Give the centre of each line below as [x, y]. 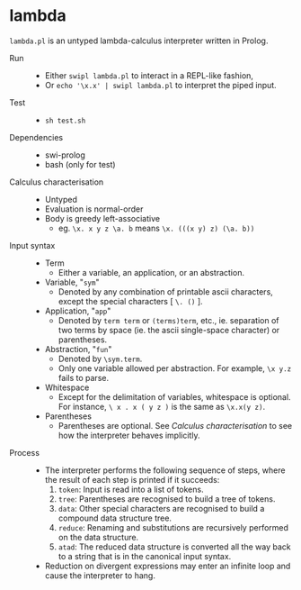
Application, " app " [78, 311]
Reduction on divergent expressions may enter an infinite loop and [168, 566]
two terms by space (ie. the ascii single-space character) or [169, 330]
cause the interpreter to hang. [100, 575]
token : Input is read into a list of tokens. [131, 489]
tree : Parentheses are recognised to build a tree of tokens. [167, 499]
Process [25, 452]
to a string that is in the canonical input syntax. [145, 556]
